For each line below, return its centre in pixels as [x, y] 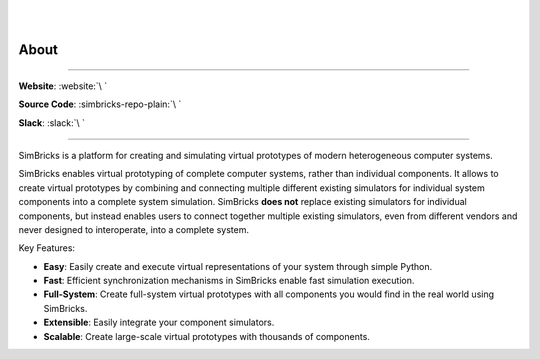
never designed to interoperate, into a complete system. [134, 229]
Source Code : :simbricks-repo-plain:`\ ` [100, 104]
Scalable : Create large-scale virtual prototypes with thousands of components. [206, 336]
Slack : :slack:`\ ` [51, 122]
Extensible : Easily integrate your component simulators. [159, 322]
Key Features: [46, 248]
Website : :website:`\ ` [63, 86]
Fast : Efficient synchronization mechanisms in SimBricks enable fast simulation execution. [229, 281]
